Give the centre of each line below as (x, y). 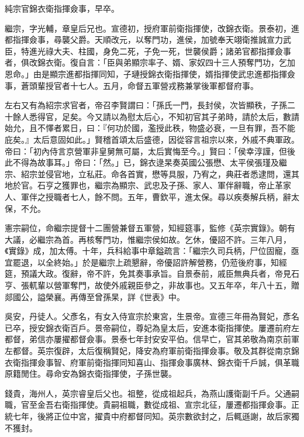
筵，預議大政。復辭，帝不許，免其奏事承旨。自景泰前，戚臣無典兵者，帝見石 (152, 273)
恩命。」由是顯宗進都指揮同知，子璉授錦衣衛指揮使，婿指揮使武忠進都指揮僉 (150, 73)
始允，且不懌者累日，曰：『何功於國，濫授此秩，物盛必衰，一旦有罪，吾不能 (150, 128)
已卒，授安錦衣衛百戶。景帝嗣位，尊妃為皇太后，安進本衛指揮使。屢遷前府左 (152, 327)
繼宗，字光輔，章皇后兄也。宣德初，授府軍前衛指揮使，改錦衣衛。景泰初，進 (152, 28)
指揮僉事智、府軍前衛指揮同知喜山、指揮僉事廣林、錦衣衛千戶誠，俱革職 (160, 362)
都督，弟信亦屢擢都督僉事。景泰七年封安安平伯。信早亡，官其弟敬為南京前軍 (152, 339)
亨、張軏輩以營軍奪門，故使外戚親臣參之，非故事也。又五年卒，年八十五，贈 (152, 285)
